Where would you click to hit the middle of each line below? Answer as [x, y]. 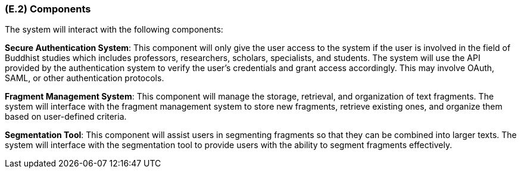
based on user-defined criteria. [66, 117]
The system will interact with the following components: [114, 30]
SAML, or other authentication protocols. [85, 78]
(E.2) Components [48, 9]
